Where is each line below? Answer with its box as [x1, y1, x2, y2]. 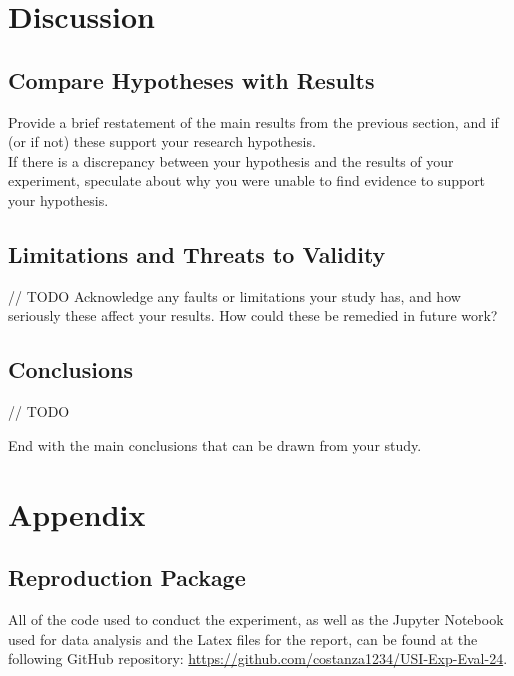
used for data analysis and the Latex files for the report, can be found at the [8, 628, 478, 649]
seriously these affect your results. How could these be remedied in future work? [8, 305, 498, 326]
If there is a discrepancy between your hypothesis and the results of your [8, 150, 454, 171]
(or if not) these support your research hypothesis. [8, 131, 316, 152]
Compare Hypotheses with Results [8, 64, 375, 95]
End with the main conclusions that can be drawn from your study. [8, 434, 422, 455]
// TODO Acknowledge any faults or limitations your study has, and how [8, 285, 461, 306]
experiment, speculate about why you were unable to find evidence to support [8, 170, 486, 191]
